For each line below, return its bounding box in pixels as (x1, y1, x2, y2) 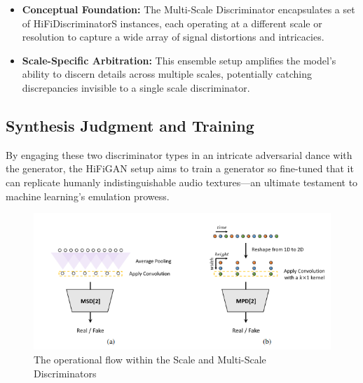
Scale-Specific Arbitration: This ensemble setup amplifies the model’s (22, 53, 336, 67)
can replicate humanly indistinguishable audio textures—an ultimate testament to (6, 174, 358, 189)
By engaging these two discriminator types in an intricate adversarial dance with (6, 147, 352, 162)
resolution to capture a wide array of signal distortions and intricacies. (22, 29, 324, 44)
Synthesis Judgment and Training (6, 114, 254, 136)
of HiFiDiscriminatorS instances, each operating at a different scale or (22, 15, 322, 30)
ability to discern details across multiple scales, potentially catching (22, 67, 312, 81)
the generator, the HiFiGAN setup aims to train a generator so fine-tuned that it (6, 161, 354, 176)
